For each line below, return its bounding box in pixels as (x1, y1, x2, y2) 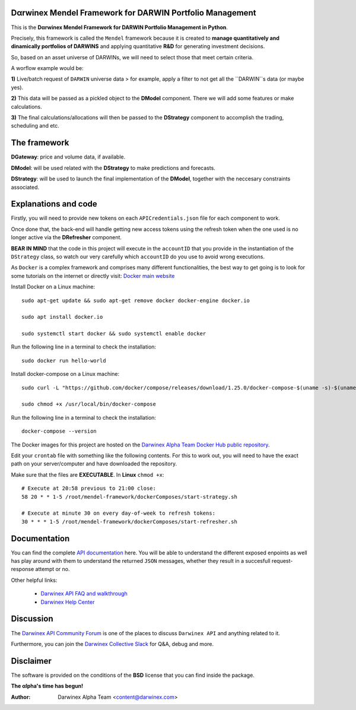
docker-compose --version (21, 428, 97, 435)
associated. (11, 183, 40, 191)
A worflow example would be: (11, 65, 84, 72)
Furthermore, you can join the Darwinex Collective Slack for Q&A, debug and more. (11, 640, 214, 647)
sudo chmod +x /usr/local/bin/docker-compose (21, 401, 157, 408)
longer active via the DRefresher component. (11, 234, 122, 241)
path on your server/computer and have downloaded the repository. (11, 460, 177, 467)
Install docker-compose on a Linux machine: (11, 370, 120, 378)
